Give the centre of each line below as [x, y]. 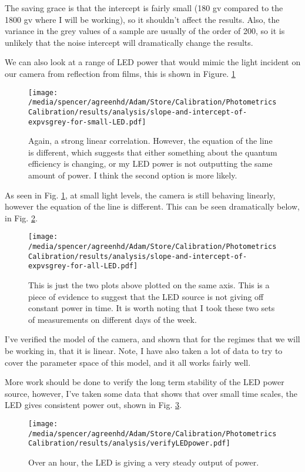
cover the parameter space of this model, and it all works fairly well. [128, 362]
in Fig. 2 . [21, 218]
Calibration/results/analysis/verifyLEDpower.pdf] [129, 444]
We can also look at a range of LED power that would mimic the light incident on [153, 62]
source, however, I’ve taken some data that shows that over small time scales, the [151, 393]
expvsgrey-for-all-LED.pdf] [83, 266]
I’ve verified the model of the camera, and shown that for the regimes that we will [152, 339]
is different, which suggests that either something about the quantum [153, 152]
